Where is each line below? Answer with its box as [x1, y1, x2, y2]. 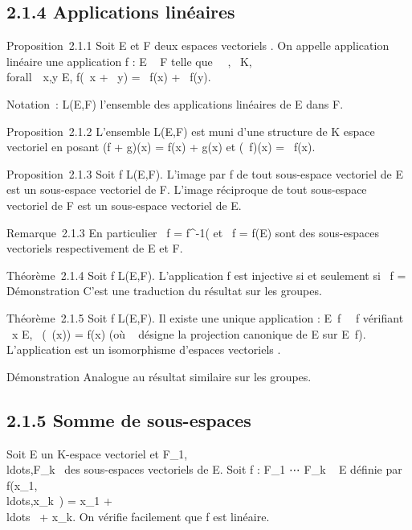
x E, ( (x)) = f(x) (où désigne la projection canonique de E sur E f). [11, 325, 366, 342]
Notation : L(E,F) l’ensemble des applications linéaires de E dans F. [6, 95, 344, 112]
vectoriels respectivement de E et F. [6, 240, 183, 257]
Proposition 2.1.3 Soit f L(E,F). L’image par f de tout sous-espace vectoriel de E [6, 165, 403, 182]
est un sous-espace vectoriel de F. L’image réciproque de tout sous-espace [6, 181, 367, 198]
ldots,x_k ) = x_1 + [6, 492, 112, 509]
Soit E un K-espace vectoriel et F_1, [6, 445, 188, 462]
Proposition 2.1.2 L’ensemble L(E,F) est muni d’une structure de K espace [6, 122, 375, 139]
